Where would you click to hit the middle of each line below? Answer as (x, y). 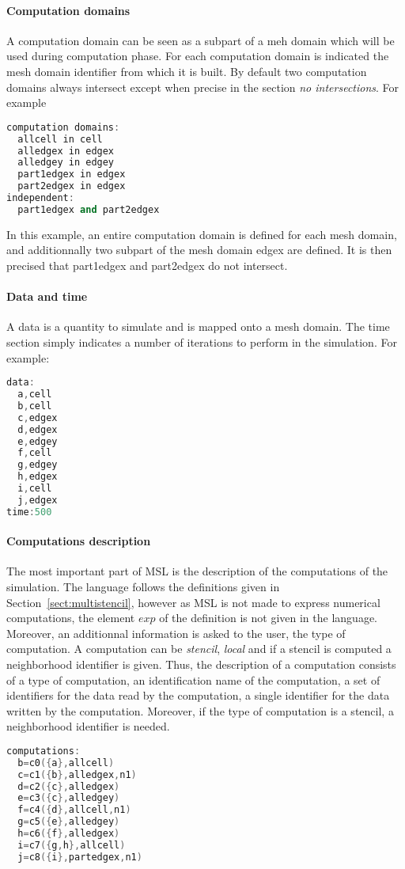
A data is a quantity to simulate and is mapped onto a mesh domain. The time (198, 326)
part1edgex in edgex (72, 175)
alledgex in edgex (66, 151)
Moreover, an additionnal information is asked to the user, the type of (176, 633)
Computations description (79, 541)
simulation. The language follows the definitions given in (143, 587)
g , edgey (38, 465)
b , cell (35, 406)
